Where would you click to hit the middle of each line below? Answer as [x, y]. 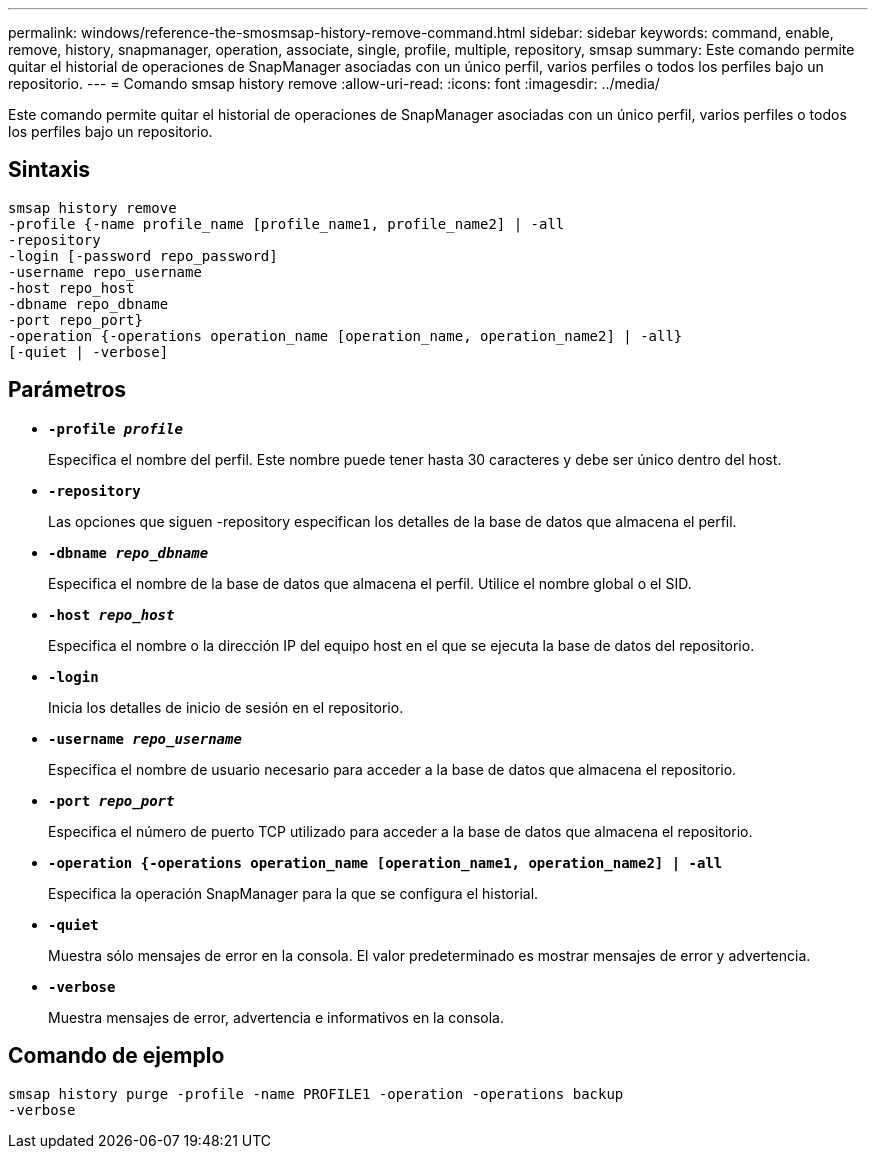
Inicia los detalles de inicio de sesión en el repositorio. [226, 707]
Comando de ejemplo [116, 1056]
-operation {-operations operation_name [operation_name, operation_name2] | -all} [345, 335]
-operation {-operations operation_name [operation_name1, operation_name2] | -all [385, 862]
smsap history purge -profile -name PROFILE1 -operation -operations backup [316, 1093]
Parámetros [67, 390]
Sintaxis [49, 170]
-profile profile [115, 428]
